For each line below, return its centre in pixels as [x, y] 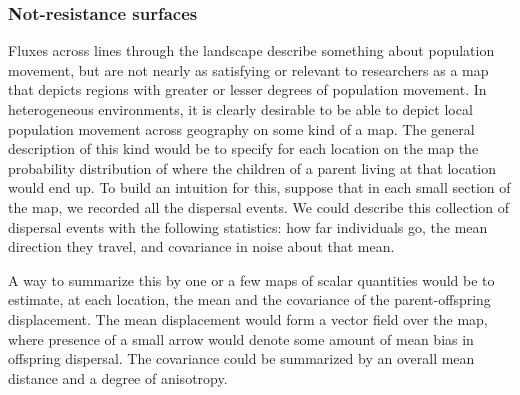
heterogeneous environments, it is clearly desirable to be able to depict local [240, 109]
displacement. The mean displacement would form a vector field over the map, [248, 318]
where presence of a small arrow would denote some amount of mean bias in [241, 338]
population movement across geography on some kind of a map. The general [241, 128]
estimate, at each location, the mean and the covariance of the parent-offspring [249, 299]
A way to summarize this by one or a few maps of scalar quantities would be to [251, 279]
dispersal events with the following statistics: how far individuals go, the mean [248, 226]
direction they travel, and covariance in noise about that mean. [201, 246]
